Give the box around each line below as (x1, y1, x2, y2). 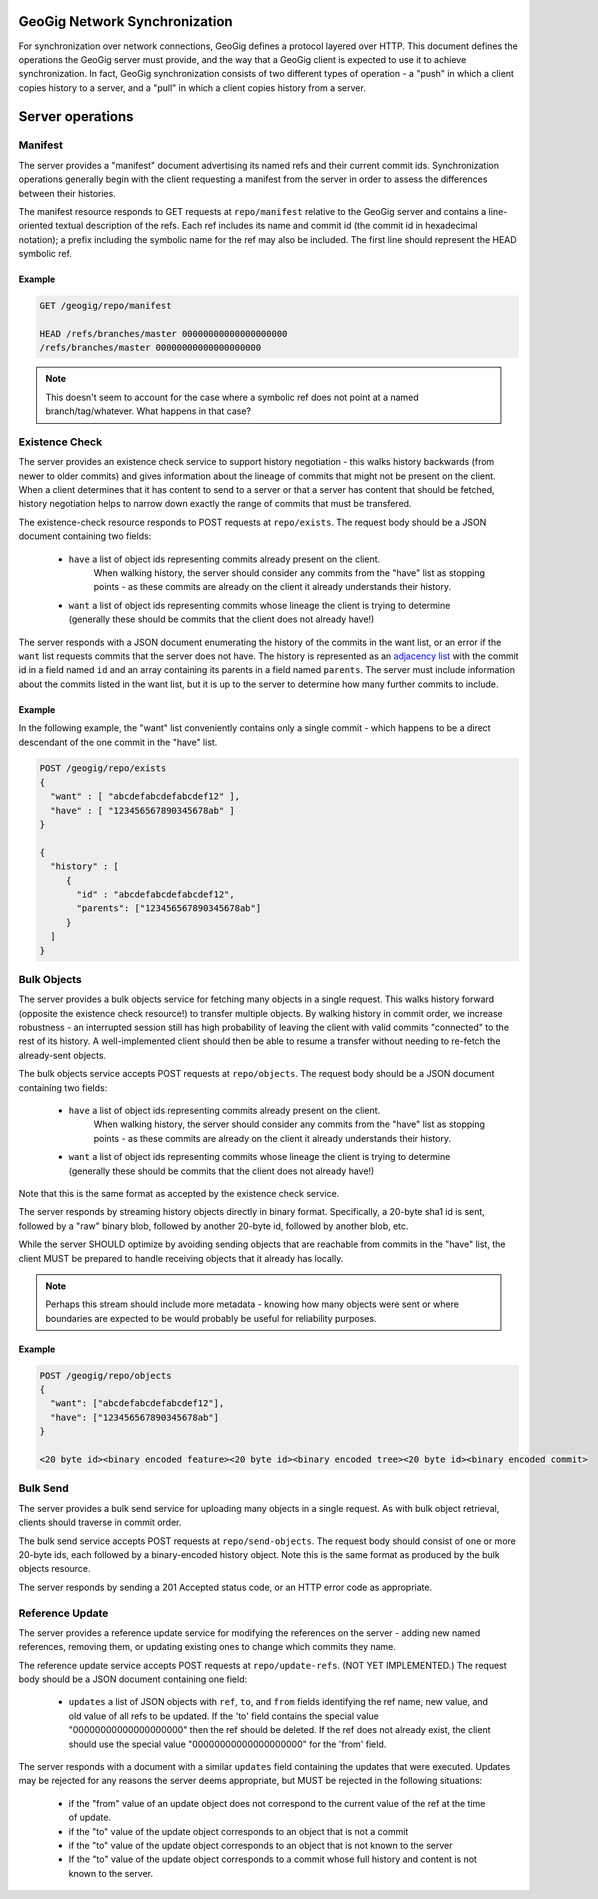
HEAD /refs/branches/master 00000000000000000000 (39, 328, 288, 339)
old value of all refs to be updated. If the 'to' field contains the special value (68, 1710, 379, 1722)
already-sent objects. (18, 1049, 107, 1061)
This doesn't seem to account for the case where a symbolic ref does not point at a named (45, 391, 419, 403)
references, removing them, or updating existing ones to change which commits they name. (18, 1641, 397, 1653)
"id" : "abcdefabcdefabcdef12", (76, 889, 235, 900)
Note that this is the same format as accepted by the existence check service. (18, 1187, 340, 1199)
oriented (18, 220, 54, 232)
